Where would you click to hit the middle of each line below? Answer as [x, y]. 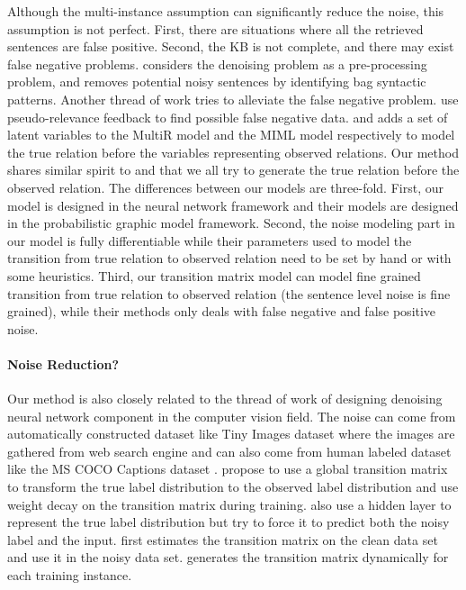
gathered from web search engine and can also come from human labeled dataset [229, 451]
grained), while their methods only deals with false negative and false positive [222, 311]
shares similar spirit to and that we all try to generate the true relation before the [233, 170]
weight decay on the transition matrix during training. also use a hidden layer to [229, 504]
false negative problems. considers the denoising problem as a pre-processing [217, 64]
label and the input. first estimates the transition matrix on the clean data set [223, 539]
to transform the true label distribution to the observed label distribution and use [233, 487]
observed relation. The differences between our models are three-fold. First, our [225, 187]
